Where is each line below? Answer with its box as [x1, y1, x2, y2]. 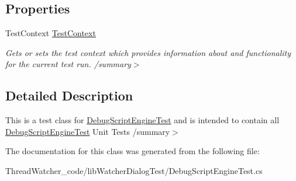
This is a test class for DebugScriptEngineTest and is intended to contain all [5, 114, 280, 126]
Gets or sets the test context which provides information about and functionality [5, 46, 291, 58]
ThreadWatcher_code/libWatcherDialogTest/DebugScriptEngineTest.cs [5, 164, 263, 176]
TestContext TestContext [5, 27, 96, 39]
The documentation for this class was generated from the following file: [5, 145, 260, 157]
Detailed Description [5, 86, 133, 105]
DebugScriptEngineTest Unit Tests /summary [5, 125, 170, 137]
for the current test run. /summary [5, 58, 131, 70]
